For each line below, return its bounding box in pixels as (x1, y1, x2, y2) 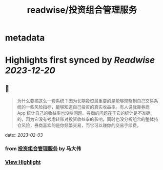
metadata (5, 32, 45, 43)
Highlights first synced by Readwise (5, 55, 155, 66)
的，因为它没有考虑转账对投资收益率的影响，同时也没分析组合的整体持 (17, 116, 159, 122)
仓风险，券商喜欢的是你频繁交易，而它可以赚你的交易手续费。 (17, 123, 142, 128)
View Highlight (5, 159, 41, 166)
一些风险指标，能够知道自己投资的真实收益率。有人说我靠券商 (25, 104, 150, 110)
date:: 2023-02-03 (5, 132, 43, 138)
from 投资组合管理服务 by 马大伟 (5, 145, 81, 152)
